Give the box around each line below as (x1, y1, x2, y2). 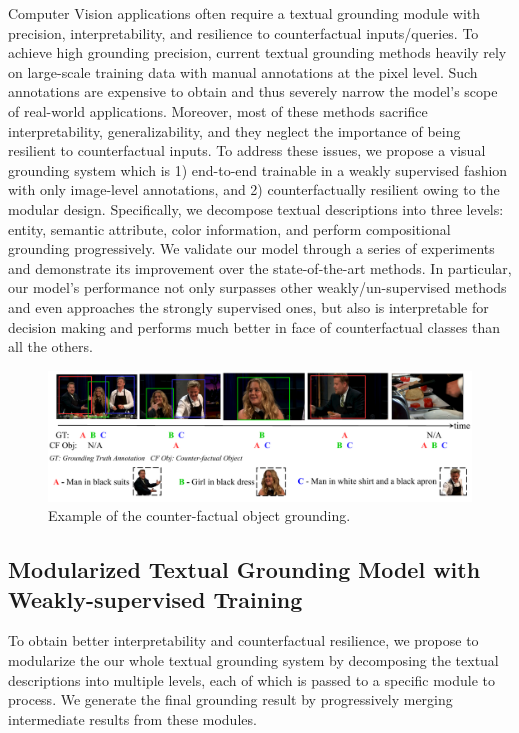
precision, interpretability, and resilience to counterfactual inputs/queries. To (8, 22, 479, 43)
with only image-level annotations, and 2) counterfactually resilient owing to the (8, 179, 500, 200)
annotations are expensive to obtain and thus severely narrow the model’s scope (8, 81, 498, 102)
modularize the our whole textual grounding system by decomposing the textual (8, 649, 499, 670)
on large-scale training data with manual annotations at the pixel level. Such (8, 61, 478, 82)
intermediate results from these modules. (8, 708, 257, 729)
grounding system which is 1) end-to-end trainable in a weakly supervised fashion (8, 159, 508, 180)
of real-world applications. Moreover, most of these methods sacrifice (8, 100, 428, 121)
